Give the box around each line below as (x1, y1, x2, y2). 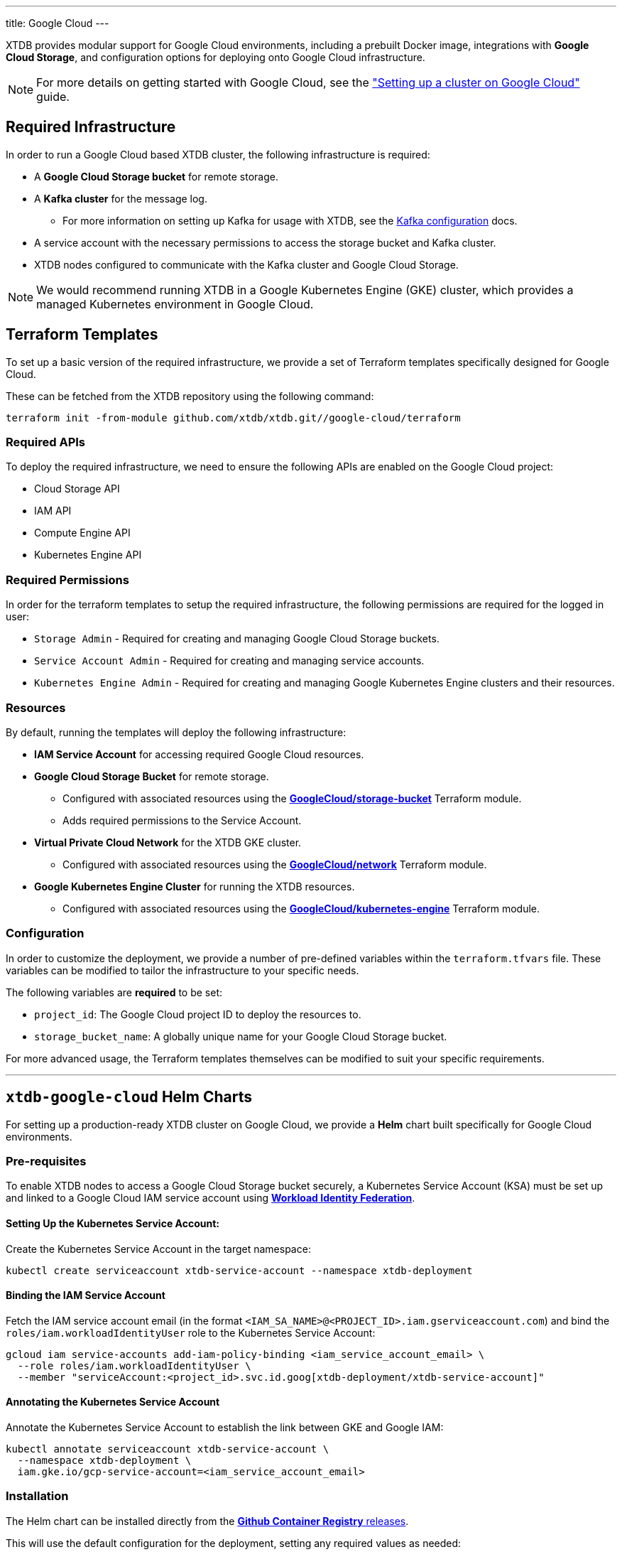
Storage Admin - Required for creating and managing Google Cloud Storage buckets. (34, 632, 440, 645)
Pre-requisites (6, 1153, 87, 1168)
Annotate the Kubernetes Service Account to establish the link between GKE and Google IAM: (6, 1421, 444, 1433)
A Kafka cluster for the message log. (34, 192, 207, 205)
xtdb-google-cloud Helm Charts (6, 1088, 252, 1106)
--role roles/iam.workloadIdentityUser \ (17, 1359, 251, 1372)
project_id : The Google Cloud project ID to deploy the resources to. (34, 1008, 361, 1020)
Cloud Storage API (34, 483, 120, 495)
